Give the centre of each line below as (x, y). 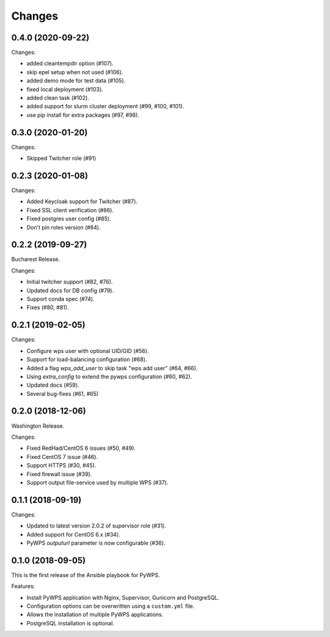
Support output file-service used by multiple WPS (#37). (97, 482)
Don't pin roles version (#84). (64, 227)
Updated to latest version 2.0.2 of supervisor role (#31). (96, 526)
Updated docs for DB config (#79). (70, 290)
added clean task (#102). (58, 98)
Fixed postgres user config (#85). (69, 219)
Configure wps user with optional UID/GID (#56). (88, 351)
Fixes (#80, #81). (48, 307)
